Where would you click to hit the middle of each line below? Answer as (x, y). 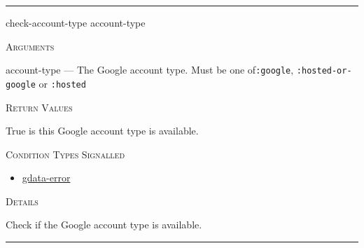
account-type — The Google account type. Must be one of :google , (150, 70)
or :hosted (62, 83)
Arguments (30, 46)
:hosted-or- (324, 71)
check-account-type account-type (76, 22)
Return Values (39, 107)
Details (22, 201)
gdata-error (46, 178)
